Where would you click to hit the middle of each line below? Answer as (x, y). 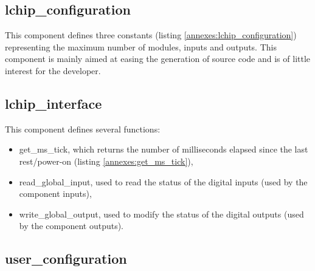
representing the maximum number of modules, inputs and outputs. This (141, 46)
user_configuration (66, 259)
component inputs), (55, 194)
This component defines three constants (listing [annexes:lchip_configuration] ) (151, 35)
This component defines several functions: (83, 129)
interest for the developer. (53, 70)
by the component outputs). (71, 226)
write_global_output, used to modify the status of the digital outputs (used (161, 214)
